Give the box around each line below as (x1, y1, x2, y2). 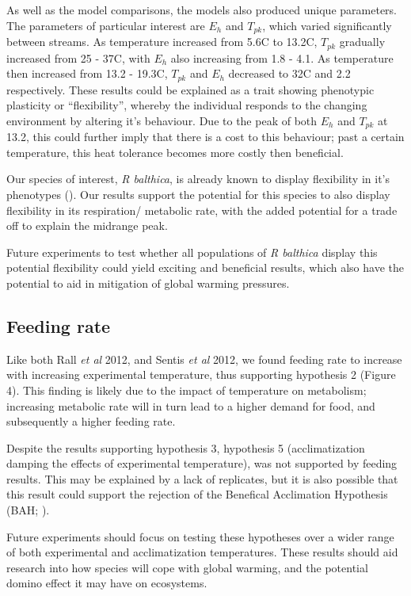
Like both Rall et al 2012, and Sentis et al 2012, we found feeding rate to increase (6, 350, 402, 367)
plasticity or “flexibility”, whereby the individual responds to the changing (6, 97, 367, 113)
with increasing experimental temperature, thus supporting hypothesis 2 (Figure (6, 366, 396, 383)
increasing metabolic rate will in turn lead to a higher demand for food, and (6, 397, 375, 414)
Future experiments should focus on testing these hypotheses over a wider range (6, 528, 394, 544)
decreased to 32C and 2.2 (228, 65, 351, 82)
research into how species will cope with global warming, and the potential (6, 559, 368, 575)
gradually (339, 33, 386, 50)
